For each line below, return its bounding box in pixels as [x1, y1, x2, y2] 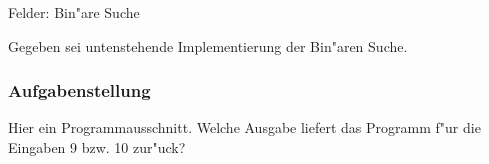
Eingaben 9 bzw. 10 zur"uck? [8, 137, 186, 157]
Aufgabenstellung [8, 78, 151, 103]
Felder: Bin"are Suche [8, 2, 140, 22]
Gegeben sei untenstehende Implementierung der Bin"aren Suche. [8, 35, 408, 56]
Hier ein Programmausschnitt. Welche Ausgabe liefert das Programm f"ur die [8, 117, 481, 138]
